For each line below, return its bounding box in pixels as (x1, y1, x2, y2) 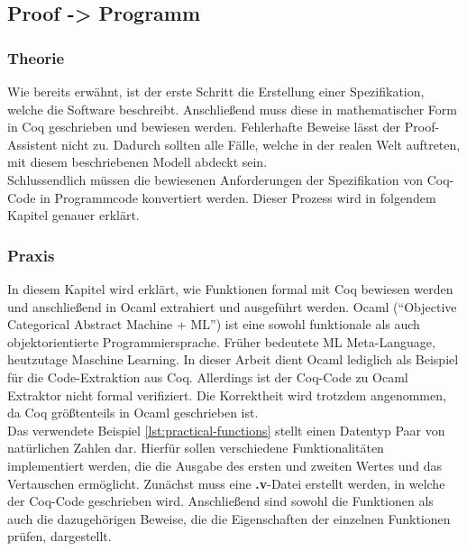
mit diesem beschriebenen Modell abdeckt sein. (7, 152, 268, 171)
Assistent (7, 134, 58, 153)
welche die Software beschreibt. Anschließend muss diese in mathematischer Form (7, 99, 457, 118)
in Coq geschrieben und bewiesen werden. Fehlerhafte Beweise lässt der (7, 117, 401, 136)
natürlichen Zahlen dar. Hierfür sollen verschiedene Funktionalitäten (7, 438, 384, 457)
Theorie (7, 46, 65, 69)
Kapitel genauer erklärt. (7, 206, 140, 225)
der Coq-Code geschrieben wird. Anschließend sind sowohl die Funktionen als (7, 491, 434, 510)
